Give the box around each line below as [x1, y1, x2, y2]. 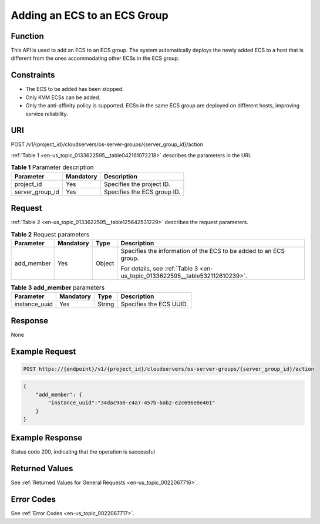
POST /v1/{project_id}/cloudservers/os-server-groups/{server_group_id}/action [11, 141, 204, 148]
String [97, 300, 114, 308]
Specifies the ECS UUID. [120, 300, 188, 308]
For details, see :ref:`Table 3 [120, 264, 198, 272]
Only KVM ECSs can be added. [25, 94, 101, 101]
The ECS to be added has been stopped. [25, 86, 124, 93]
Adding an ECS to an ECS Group [11, 9, 169, 22]
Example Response [11, 433, 82, 443]
